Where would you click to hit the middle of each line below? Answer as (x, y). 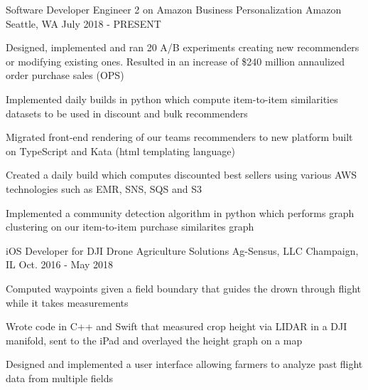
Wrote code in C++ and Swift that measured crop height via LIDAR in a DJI (177, 326)
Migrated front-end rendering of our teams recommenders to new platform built (179, 137)
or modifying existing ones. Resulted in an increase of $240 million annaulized (175, 61)
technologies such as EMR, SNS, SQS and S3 (104, 188)
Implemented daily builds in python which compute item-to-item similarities (172, 99)
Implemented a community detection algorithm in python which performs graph (180, 212)
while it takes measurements (67, 302)
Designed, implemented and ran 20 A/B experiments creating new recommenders (183, 47)
